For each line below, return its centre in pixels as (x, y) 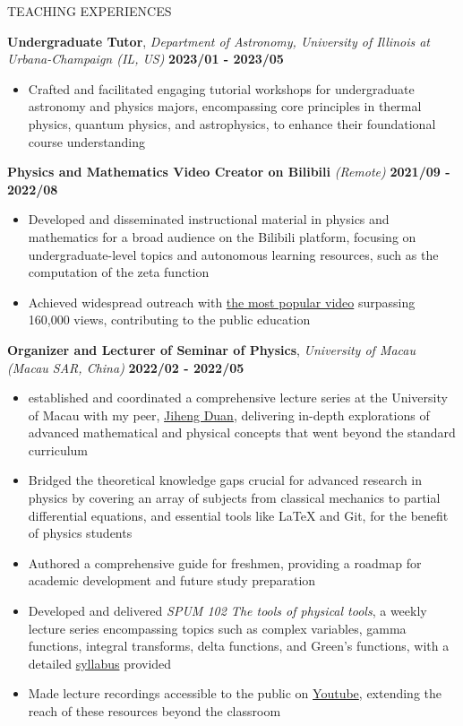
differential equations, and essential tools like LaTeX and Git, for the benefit (238, 515)
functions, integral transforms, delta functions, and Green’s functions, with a (239, 646)
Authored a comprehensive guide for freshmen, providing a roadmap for (225, 562)
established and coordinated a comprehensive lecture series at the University (238, 398)
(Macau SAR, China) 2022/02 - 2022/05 (126, 367)
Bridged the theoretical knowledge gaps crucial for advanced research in (225, 480)
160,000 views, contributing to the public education (169, 320)
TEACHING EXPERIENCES (90, 11)
